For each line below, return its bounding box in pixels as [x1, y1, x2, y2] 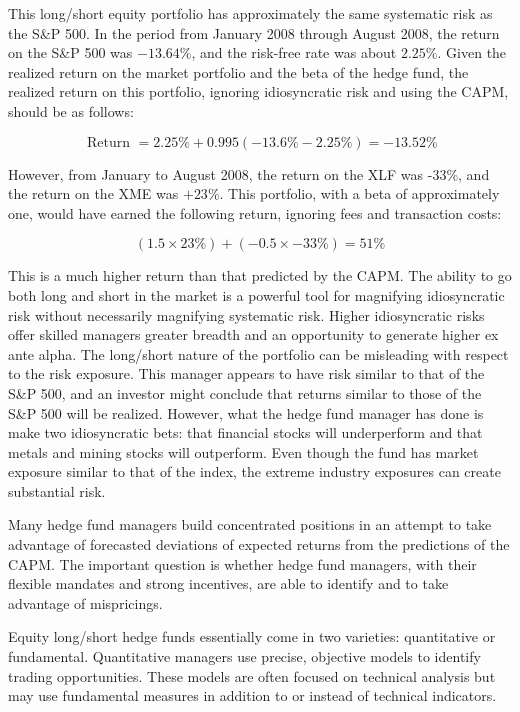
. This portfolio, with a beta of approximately [219, 183, 500, 204]
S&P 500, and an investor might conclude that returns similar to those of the [8, 382, 482, 403]
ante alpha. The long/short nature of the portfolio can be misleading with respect [8, 343, 509, 364]
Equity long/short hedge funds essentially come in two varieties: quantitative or [8, 626, 496, 647]
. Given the [437, 42, 507, 63]
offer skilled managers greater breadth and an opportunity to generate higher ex [8, 324, 499, 345]
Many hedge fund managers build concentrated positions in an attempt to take [8, 514, 492, 535]
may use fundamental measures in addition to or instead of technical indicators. [8, 685, 497, 706]
